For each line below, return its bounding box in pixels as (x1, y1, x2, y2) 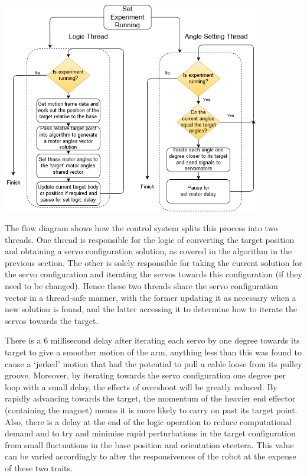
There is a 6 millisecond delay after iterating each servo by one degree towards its (5, 334, 300, 347)
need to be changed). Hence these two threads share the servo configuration (5, 280, 278, 292)
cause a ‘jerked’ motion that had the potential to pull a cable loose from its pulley (5, 357, 302, 370)
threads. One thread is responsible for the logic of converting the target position (5, 233, 295, 245)
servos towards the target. (5, 314, 99, 326)
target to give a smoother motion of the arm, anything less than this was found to (5, 346, 302, 358)
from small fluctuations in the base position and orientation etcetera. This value (5, 438, 294, 451)
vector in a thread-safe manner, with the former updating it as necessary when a (5, 291, 296, 303)
